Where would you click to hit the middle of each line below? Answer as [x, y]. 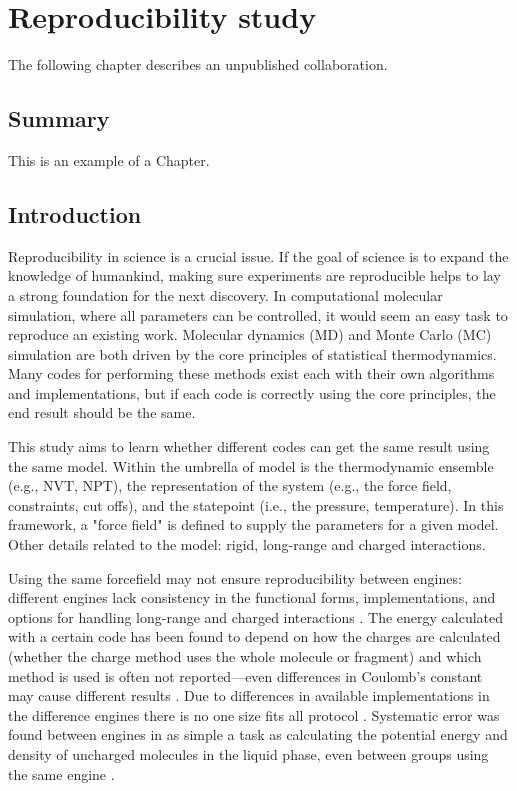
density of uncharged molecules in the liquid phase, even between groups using [248, 753]
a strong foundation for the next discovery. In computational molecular [225, 294]
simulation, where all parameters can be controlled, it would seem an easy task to [258, 314]
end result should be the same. [102, 412]
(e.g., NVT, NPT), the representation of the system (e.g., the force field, [230, 485]
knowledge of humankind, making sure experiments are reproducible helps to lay [254, 275]
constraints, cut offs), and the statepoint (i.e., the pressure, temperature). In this [256, 504]
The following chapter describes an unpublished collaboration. [198, 64]
